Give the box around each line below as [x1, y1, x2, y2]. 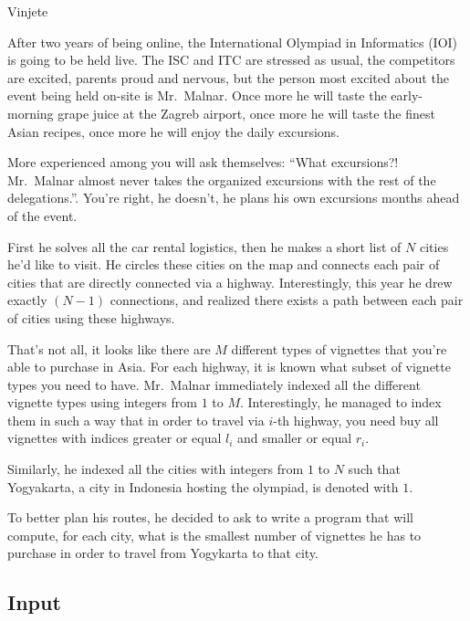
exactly [7, 290, 47, 310]
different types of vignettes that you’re [231, 339, 447, 358]
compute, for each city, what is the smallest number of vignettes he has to [7, 525, 422, 544]
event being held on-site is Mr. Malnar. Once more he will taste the [7, 86, 387, 105]
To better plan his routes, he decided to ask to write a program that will [7, 508, 413, 527]
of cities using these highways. [7, 308, 175, 327]
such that [348, 459, 401, 479]
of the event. [7, 205, 78, 225]
